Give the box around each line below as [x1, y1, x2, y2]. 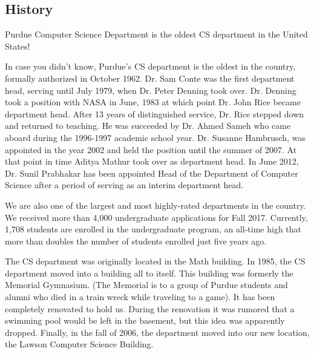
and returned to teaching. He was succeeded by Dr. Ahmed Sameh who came [5, 119, 291, 132]
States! [5, 39, 30, 52]
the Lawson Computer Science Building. [5, 338, 154, 350]
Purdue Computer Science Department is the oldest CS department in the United [5, 28, 308, 41]
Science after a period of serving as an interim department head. [5, 179, 244, 191]
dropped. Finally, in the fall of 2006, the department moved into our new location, [5, 326, 310, 338]
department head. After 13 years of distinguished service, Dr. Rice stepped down [5, 107, 304, 120]
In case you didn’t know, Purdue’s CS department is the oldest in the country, [5, 60, 296, 73]
